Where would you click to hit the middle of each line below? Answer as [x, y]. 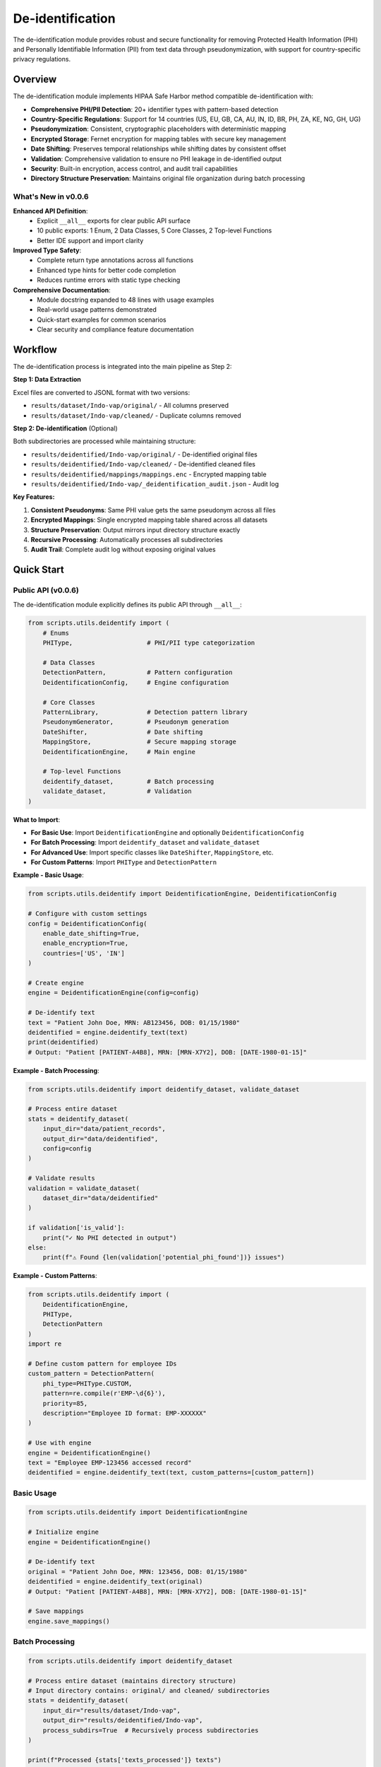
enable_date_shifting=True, [91, 933]
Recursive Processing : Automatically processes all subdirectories [127, 539]
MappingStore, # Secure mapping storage [139, 742]
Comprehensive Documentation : [62, 290]
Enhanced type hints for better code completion [107, 270]
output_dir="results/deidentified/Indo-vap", [123, 1720]
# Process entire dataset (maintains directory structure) [132, 1681]
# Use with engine [60, 1443]
